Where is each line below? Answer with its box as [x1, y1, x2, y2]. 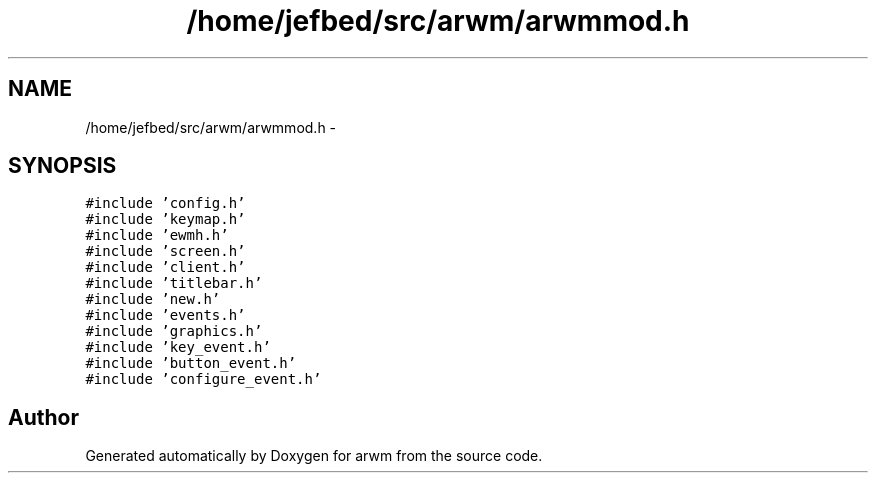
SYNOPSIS [8, 153, 117, 179]
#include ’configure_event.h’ [85, 371, 322, 388]
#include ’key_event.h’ [85, 339, 271, 356]
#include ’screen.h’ [85, 243, 246, 260]
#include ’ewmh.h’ [85, 227, 229, 244]
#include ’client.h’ [85, 259, 246, 276]
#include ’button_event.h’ [85, 355, 297, 372]
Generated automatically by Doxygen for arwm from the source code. [85, 447, 543, 465]
